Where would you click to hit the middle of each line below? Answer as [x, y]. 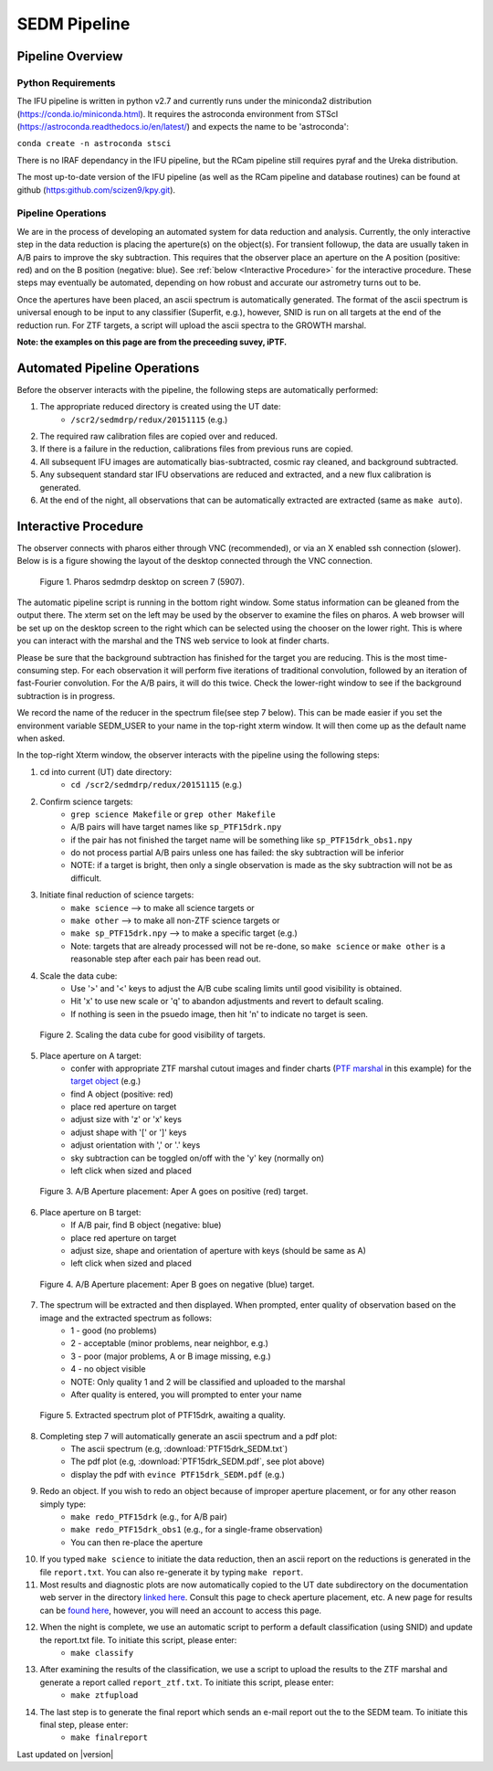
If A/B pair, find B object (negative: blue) [146, 1225]
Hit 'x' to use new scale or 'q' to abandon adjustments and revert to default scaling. [227, 1002]
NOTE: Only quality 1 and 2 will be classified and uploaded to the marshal [208, 1382]
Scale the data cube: [79, 976]
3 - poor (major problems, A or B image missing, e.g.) [171, 1356]
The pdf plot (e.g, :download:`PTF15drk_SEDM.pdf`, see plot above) [198, 1461]
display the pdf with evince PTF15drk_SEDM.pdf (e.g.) [178, 1474]
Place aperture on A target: [90, 1055]
